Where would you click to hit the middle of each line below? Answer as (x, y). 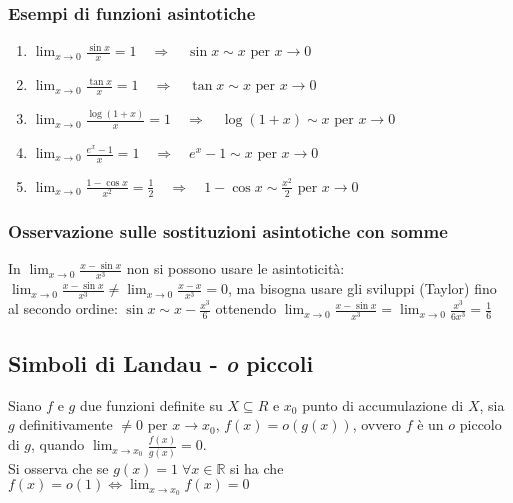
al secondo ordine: (63, 308)
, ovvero (376, 424)
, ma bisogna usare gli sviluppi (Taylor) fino (362, 288)
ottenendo (246, 308)
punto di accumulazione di (383, 404)
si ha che (257, 467)
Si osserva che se (58, 467)
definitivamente (66, 424)
